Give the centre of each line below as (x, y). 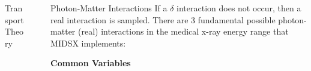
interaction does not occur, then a (239, 8)
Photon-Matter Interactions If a (109, 8)
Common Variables (91, 63)
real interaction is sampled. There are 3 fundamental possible (163, 19)
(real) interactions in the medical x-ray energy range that (183, 31)
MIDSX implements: (88, 43)
